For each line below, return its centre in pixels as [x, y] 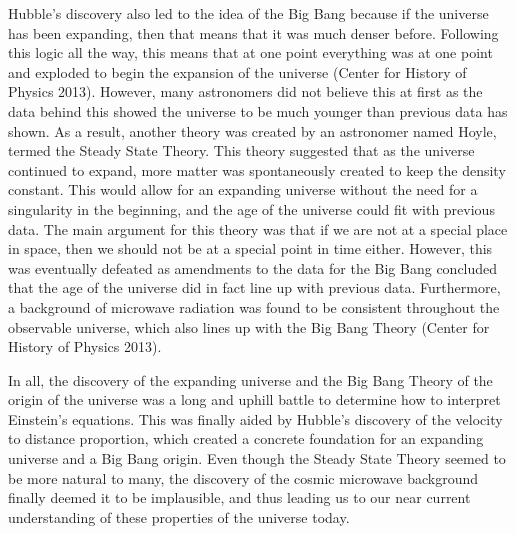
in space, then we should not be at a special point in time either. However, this [250, 248]
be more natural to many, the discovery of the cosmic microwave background [243, 477]
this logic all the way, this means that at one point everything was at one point [250, 52]
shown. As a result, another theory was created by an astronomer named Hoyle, [252, 130]
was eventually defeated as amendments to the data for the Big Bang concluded [253, 267]
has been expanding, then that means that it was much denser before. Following [253, 32]
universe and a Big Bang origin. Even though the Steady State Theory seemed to [257, 458]
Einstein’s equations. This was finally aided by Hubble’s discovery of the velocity [255, 418]
